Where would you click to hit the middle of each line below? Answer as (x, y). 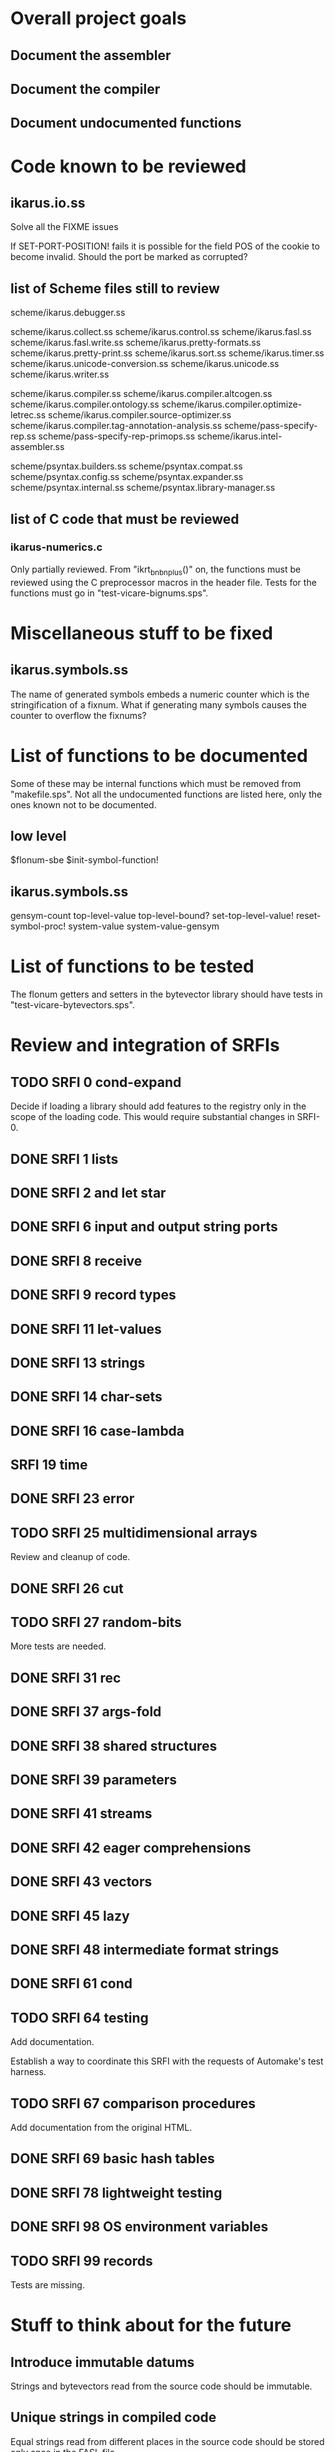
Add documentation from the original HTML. (101, 2127)
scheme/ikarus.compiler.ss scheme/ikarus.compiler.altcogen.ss (141, 394)
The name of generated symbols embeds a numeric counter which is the (160, 694)
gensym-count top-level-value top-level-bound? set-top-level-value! (152, 916)
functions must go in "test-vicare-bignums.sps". (109, 593)
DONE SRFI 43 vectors (81, 1882)
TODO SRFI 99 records (81, 2260)
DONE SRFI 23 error (72, 1498)
